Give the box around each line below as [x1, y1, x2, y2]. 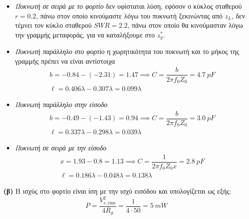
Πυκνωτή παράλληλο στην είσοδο [15, 99, 107, 109]
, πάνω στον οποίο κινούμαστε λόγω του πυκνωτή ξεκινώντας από [36, 10, 223, 20]
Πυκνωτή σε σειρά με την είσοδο [15, 143, 106, 153]
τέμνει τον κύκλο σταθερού [15, 20, 92, 30]
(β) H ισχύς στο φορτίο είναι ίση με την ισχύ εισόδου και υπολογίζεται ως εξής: [3, 186, 231, 196]
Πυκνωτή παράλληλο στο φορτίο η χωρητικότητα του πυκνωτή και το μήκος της [15, 46, 239, 56]
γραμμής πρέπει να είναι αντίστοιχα [15, 55, 115, 66]
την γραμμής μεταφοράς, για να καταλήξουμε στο [15, 29, 155, 39]
